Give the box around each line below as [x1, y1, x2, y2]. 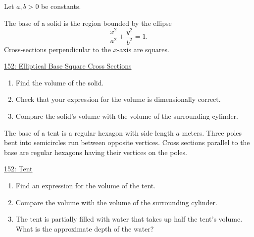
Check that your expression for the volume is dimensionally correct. [15, 94, 221, 104]
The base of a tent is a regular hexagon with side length [4, 127, 174, 138]
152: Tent [4, 163, 33, 174]
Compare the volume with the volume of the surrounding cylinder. [15, 197, 217, 207]
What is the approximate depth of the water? [15, 223, 154, 234]
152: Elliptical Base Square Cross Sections [4, 61, 132, 71]
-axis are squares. [117, 44, 169, 54]
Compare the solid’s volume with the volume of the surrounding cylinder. [15, 111, 238, 121]
